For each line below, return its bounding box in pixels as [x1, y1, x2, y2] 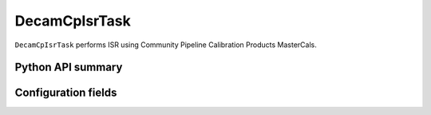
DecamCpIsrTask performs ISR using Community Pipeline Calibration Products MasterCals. [14, 40, 317, 50]
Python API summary [14, 61, 123, 74]
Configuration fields [14, 86, 117, 100]
